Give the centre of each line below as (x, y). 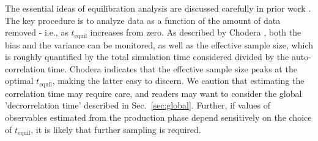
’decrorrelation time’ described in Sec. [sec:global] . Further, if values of (138, 105)
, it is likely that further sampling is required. (116, 129)
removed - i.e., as (37, 32)
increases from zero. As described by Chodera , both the (196, 32)
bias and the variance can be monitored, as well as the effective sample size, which (159, 44)
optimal (19, 81)
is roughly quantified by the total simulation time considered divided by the (147, 57)
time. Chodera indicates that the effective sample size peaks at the (172, 68)
